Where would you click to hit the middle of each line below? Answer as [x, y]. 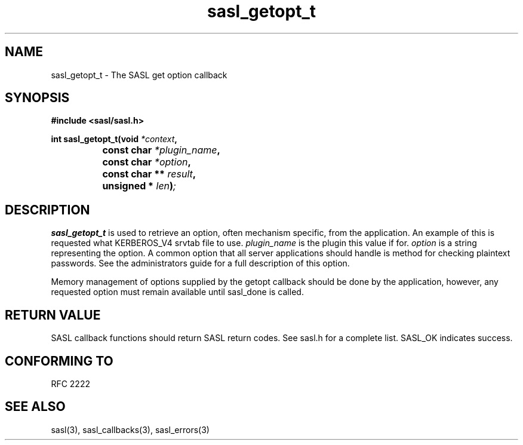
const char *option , [147, 162]
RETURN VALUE [53, 315]
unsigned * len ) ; [139, 186]
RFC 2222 [70, 383]
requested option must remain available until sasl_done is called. [177, 292]
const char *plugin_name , [161, 150]
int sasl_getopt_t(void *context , [114, 139]
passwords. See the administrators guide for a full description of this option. [200, 263]
